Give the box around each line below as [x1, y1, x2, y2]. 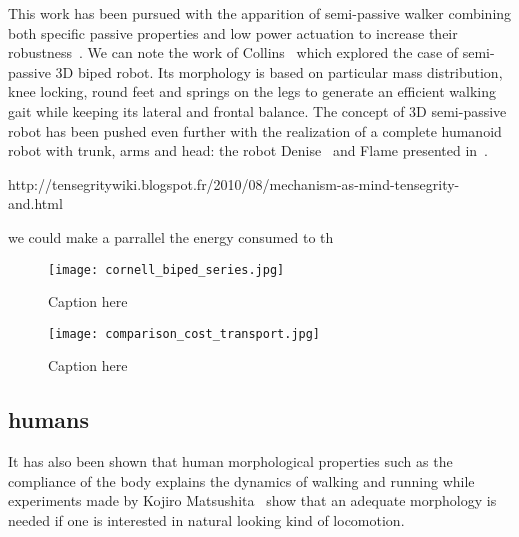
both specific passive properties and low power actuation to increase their [8, 22, 458, 43]
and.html [8, 193, 63, 214]
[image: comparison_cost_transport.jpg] [48, 326, 321, 341]
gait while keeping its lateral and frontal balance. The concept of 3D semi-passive [8, 100, 507, 121]
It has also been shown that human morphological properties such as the [8, 451, 453, 472]
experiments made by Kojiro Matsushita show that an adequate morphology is [8, 490, 497, 511]
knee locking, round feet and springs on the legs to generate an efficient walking [8, 81, 496, 102]
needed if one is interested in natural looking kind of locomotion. [8, 510, 405, 531]
